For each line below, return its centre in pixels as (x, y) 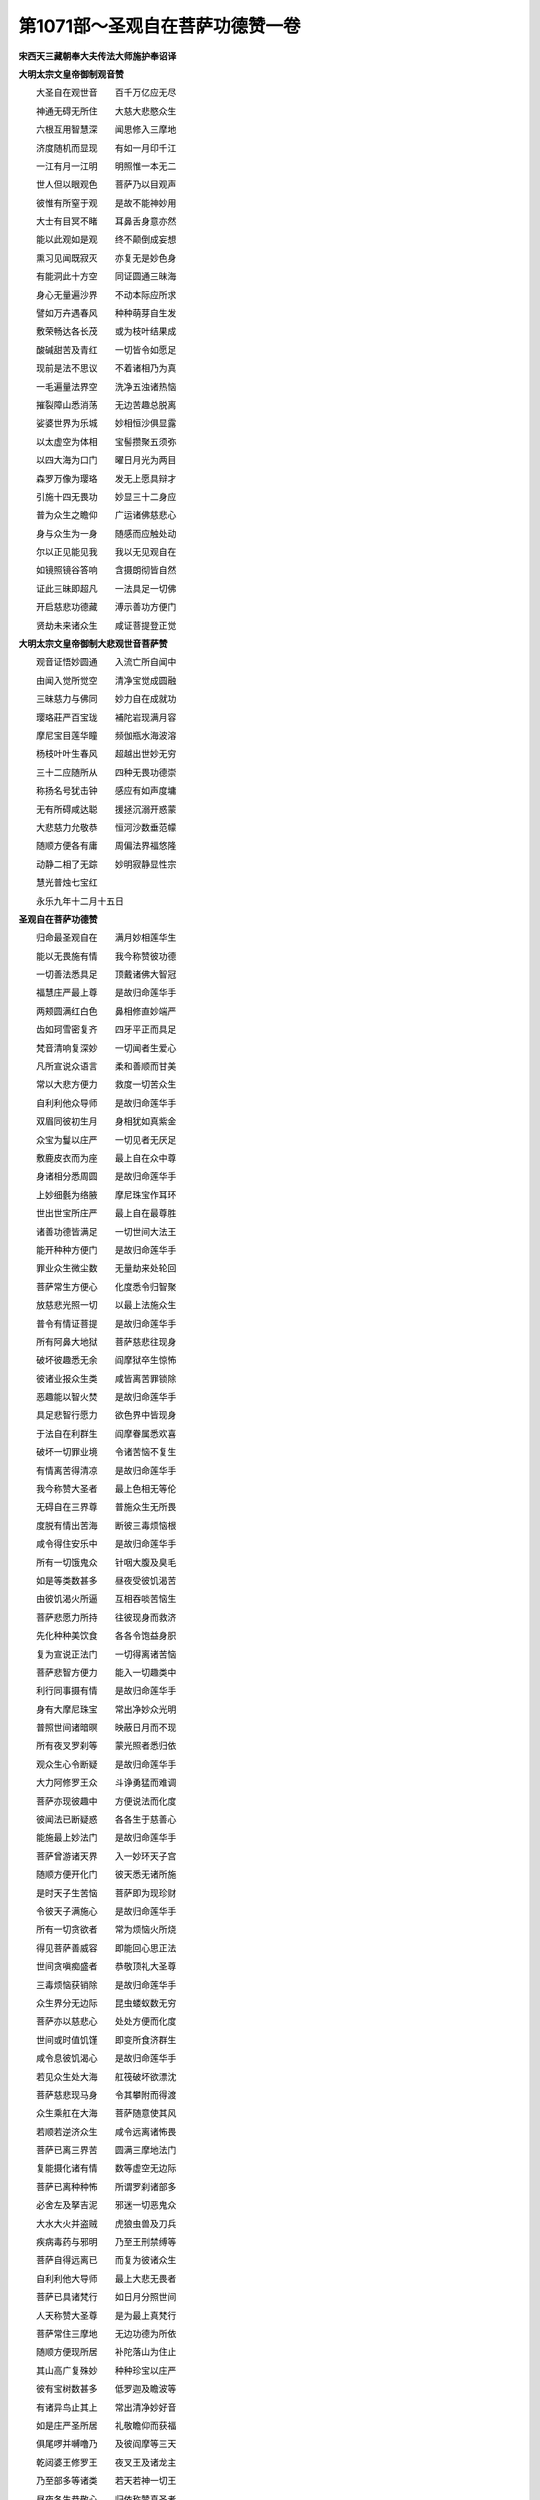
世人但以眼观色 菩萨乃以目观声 (106, 184)
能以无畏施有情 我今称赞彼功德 (106, 956)
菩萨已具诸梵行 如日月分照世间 (106, 2297)
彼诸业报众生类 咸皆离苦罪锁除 (106, 1378)
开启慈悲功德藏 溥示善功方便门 (106, 607)
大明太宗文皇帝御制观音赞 (71, 74)
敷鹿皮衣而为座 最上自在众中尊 (106, 1157)
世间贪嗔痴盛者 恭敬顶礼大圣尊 (106, 1966)
